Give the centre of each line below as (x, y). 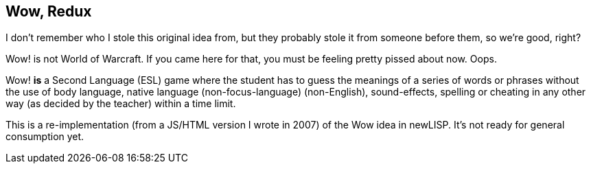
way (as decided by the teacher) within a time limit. (121, 104)
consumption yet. (45, 137)
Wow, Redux (49, 11)
